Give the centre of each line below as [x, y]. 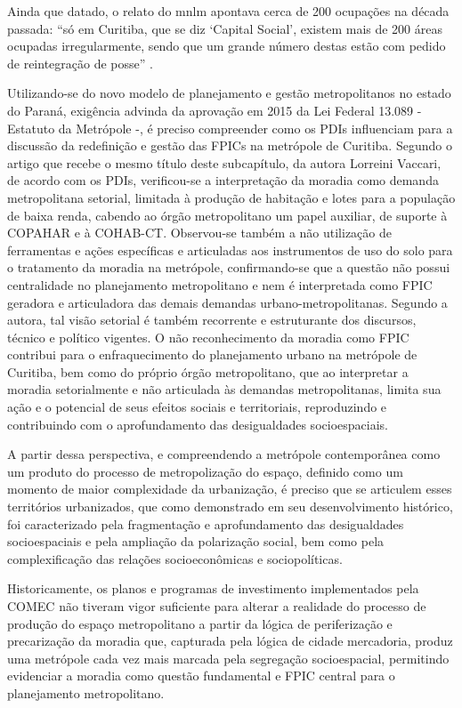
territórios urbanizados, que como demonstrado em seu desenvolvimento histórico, [230, 507]
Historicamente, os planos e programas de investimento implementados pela [213, 588]
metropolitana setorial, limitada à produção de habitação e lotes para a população [231, 197]
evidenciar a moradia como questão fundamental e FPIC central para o [201, 676]
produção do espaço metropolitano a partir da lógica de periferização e [200, 623]
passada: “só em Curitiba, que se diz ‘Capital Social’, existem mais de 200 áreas [225, 28]
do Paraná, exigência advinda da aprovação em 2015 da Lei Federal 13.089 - [215, 110]
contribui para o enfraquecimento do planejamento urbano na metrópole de [212, 354]
